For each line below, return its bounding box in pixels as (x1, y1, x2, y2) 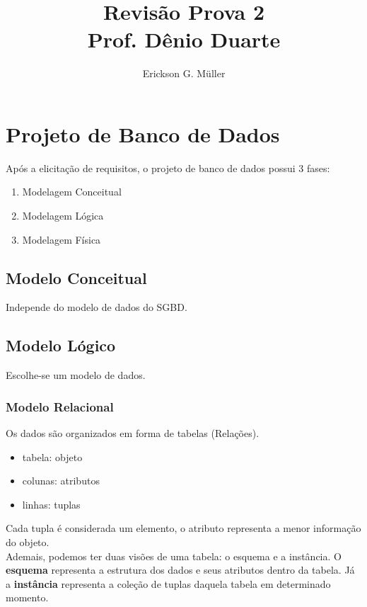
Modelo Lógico (6, 334, 116, 356)
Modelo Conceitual (6, 266, 147, 288)
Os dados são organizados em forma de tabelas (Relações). (6, 426, 260, 441)
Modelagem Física (22, 232, 101, 246)
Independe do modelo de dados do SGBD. (6, 300, 187, 314)
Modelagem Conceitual (22, 184, 122, 199)
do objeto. (6, 535, 49, 549)
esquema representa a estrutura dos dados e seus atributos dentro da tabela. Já (6, 562, 355, 577)
